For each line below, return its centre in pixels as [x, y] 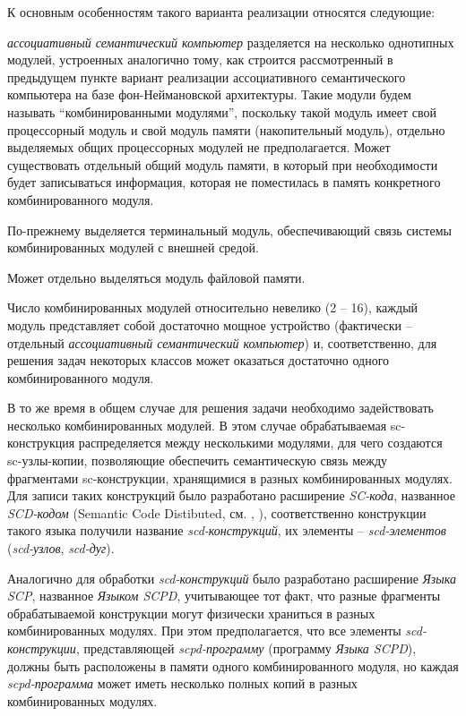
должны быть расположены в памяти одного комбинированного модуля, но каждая [233, 665]
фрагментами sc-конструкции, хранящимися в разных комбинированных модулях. [230, 477]
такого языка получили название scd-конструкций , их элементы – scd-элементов [227, 530]
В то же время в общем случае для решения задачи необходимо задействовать [220, 408]
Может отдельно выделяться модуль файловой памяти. [156, 277]
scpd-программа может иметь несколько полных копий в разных [182, 683]
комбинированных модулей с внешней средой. [133, 247]
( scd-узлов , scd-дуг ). [61, 548]
